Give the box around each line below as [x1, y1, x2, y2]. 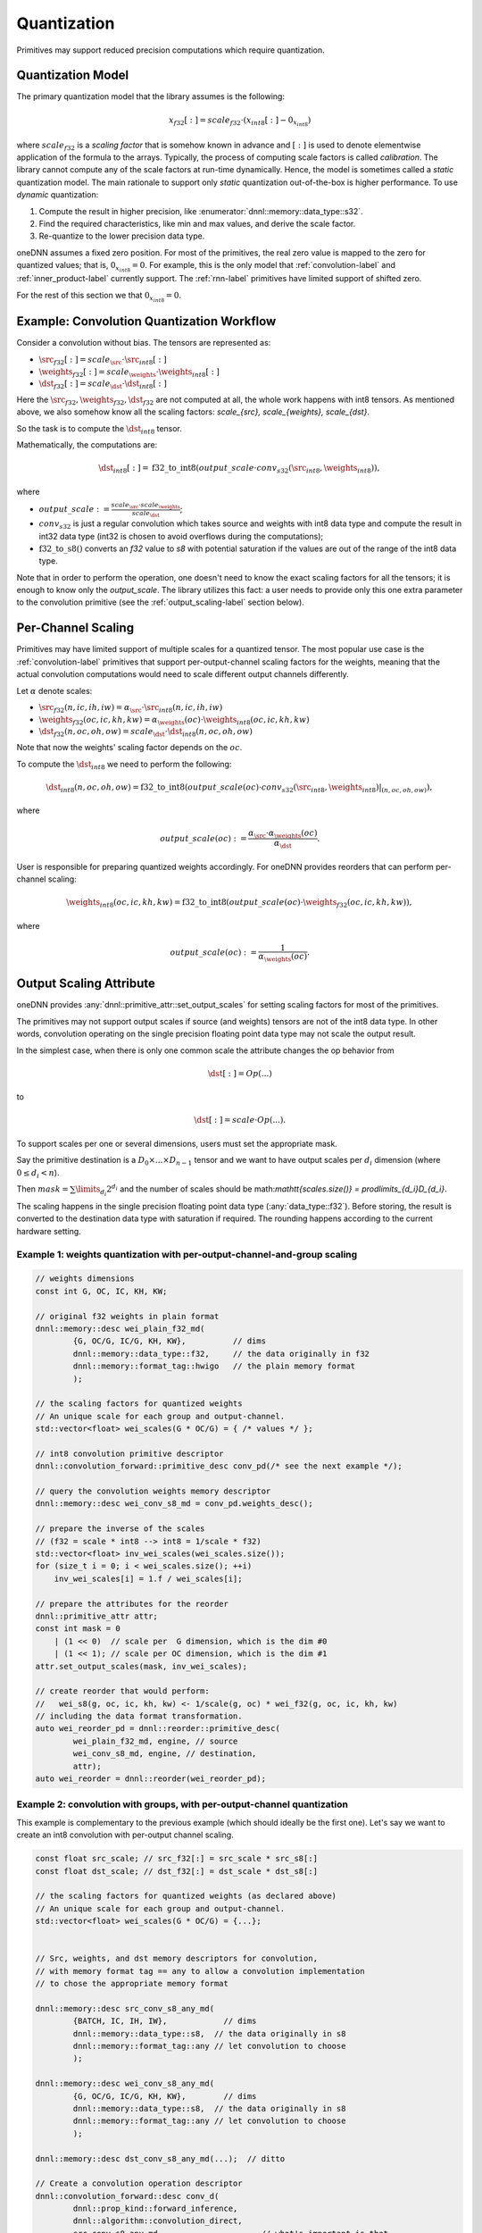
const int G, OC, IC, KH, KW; [35, 1286, 168, 1296]
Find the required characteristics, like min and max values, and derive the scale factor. [38, 218, 356, 229]
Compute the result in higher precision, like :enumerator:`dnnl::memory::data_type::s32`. [38, 205, 363, 216]
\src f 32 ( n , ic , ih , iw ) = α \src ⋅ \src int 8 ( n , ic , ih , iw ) [38, 702, 223, 715]
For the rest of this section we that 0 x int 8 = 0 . [16, 289, 182, 304]
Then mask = [16, 1183, 69, 1194]
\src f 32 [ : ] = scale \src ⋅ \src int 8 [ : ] [38, 354, 167, 366]
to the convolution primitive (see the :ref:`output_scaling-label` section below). [16, 597, 305, 607]
